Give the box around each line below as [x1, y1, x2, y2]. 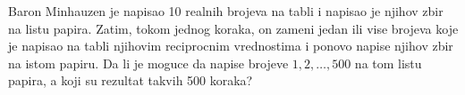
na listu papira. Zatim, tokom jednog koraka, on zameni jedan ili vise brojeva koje [8, 19, 459, 37]
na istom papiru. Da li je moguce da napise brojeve [8, 53, 289, 72]
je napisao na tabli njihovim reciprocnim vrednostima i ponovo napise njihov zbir [8, 36, 453, 55]
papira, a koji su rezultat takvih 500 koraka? [8, 71, 253, 90]
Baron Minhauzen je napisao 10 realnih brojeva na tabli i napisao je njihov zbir [8, 2, 444, 20]
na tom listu [354, 53, 422, 72]
